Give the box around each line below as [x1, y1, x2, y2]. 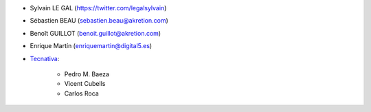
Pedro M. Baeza [64, 69, 110, 78]
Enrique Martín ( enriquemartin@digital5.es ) [30, 42, 153, 50]
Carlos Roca [64, 89, 99, 98]
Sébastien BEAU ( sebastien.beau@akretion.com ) [30, 16, 168, 25]
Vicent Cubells [64, 80, 106, 88]
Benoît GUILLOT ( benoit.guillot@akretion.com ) [30, 29, 161, 37]
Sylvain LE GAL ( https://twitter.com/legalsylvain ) [30, 4, 167, 12]
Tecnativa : [30, 54, 60, 63]
